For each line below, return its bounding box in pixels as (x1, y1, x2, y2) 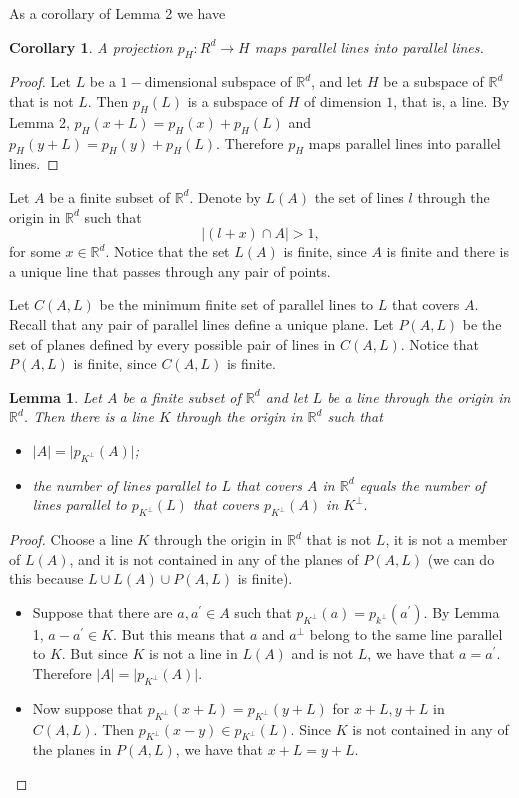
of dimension (304, 90, 382, 111)
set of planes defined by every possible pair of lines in (9, 333, 336, 354)
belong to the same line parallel (309, 623, 503, 644)
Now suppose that (32, 697, 144, 718)
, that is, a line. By (393, 90, 510, 111)
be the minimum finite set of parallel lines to (99, 294, 374, 315)
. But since (61, 643, 128, 664)
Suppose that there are (32, 601, 173, 622)
